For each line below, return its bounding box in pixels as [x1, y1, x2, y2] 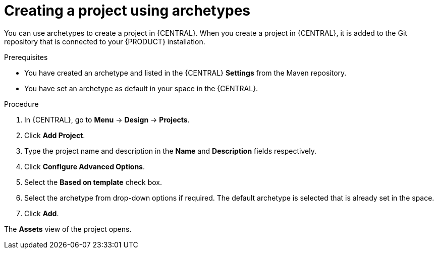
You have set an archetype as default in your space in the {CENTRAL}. [24, 84, 258, 93]
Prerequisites [4, 52, 48, 61]
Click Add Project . [24, 131, 85, 140]
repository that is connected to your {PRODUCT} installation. [4, 37, 205, 46]
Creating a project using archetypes [4, 2, 251, 19]
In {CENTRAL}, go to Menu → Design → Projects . [24, 115, 190, 124]
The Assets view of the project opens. [4, 224, 132, 233]
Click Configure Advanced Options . [24, 162, 145, 171]
